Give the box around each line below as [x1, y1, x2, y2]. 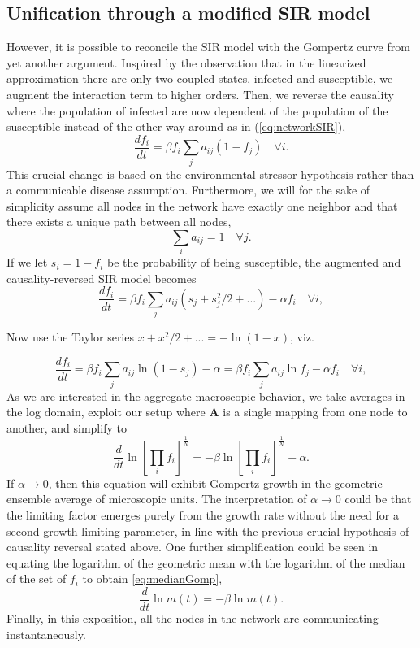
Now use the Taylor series [6, 328, 134, 346]
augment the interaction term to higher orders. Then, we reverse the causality [6, 85, 394, 102]
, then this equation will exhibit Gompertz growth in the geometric [48, 474, 383, 491]
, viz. [289, 328, 314, 346]
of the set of [6, 570, 67, 587]
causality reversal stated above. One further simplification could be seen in [6, 538, 379, 555]
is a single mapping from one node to [223, 403, 408, 420]
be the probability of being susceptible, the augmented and [107, 254, 401, 271]
